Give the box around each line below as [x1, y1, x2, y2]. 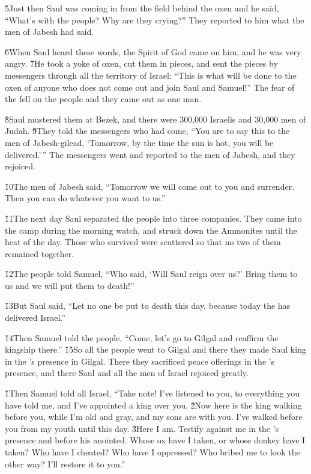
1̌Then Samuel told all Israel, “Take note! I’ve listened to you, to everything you [5, 387, 300, 400]
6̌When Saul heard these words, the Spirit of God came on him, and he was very [5, 45, 301, 58]
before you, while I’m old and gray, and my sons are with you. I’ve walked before [5, 410, 303, 423]
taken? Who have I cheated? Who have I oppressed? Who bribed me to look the [5, 446, 300, 458]
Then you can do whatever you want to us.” [5, 192, 166, 204]
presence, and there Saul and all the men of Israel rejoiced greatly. [5, 366, 249, 379]
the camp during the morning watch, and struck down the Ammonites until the [5, 223, 297, 236]
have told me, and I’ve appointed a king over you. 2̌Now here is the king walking [5, 398, 302, 411]
